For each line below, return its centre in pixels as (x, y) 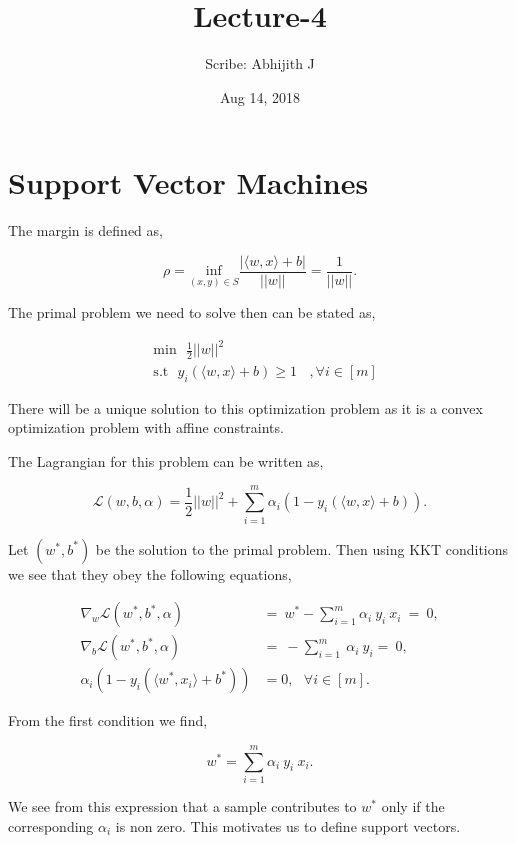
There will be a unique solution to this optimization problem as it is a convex (245, 407)
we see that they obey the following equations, (150, 573)
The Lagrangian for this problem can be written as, (166, 460)
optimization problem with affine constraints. (146, 427)
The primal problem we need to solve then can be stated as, (192, 311)
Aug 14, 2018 (260, 96)
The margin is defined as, (85, 230)
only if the (413, 806)
